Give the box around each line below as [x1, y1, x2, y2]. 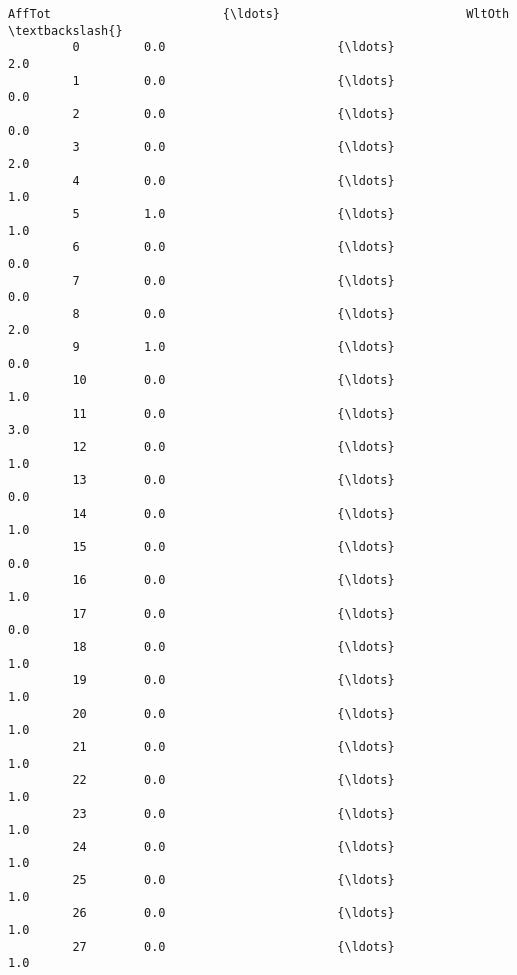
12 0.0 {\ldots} [72, 440, 395, 455]
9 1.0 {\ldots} [72, 340, 395, 355]
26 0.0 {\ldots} [72, 906, 395, 921]
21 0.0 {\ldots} [72, 739, 395, 754]
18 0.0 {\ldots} [72, 639, 395, 654]
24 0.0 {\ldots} [72, 839, 395, 854]
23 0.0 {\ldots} [72, 806, 395, 821]
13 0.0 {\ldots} [72, 473, 395, 488]
